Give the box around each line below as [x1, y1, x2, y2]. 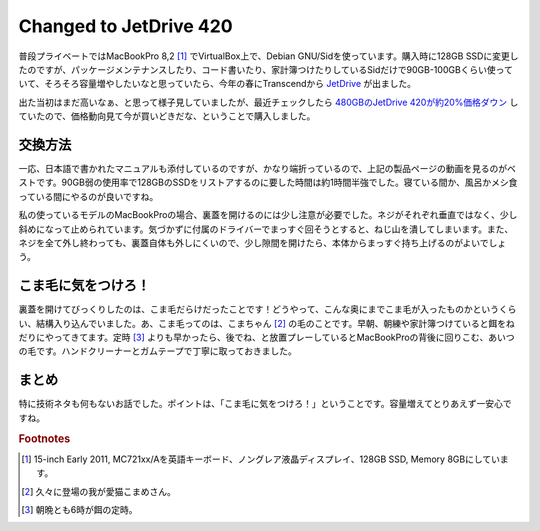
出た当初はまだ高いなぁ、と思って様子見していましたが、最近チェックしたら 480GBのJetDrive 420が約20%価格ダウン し [18, 96, 519, 108]
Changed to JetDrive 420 [18, 15, 234, 37]
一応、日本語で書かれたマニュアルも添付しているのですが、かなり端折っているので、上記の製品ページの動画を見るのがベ [18, 163, 517, 175]
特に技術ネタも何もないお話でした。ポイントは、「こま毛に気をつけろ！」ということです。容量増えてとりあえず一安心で [18, 398, 512, 410]
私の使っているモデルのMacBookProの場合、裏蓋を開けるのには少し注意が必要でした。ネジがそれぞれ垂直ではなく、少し [18, 209, 518, 221]
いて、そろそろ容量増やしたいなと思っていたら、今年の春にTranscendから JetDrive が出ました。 [18, 78, 417, 90]
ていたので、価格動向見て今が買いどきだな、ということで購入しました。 [18, 110, 316, 122]
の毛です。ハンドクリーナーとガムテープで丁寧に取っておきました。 [18, 345, 297, 357]
